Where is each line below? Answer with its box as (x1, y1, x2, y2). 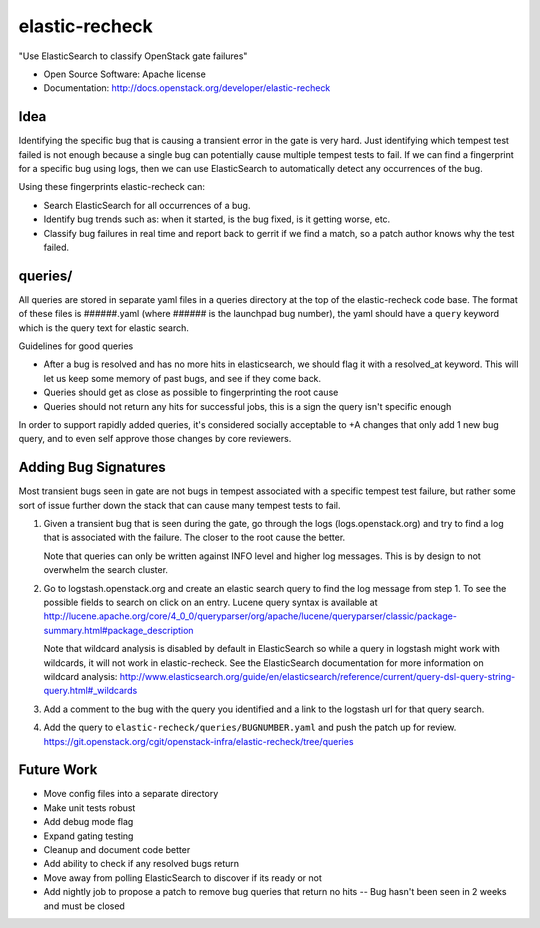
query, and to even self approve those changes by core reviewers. (18, 433, 292, 445)
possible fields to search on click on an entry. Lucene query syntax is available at (43, 596, 379, 609)
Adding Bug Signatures (18, 459, 166, 476)
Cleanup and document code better (43, 844, 191, 856)
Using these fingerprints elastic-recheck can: (18, 181, 205, 193)
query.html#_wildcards (43, 685, 138, 697)
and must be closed (43, 900, 125, 912)
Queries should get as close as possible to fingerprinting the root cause (43, 386, 339, 399)
